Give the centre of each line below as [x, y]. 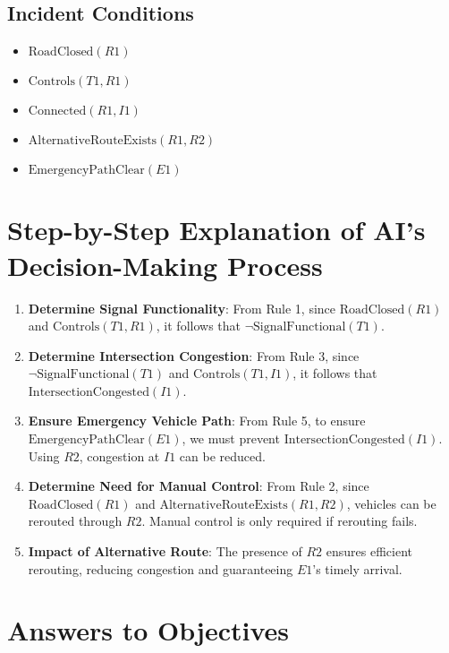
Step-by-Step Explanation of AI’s [216, 230]
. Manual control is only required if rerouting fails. [280, 521]
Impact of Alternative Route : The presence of [165, 551]
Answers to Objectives [148, 630]
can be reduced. [222, 455]
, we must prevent [231, 438]
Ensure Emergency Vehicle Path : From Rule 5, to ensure [197, 421]
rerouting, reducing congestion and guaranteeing [161, 568]
